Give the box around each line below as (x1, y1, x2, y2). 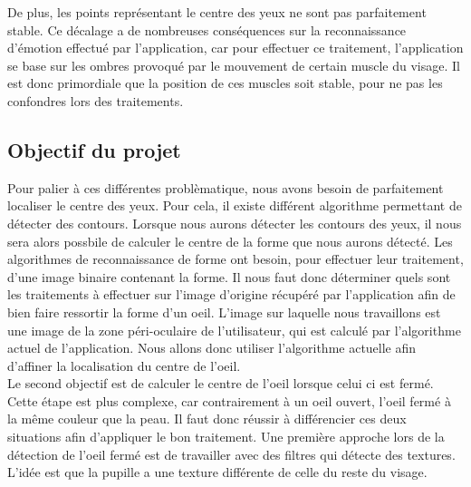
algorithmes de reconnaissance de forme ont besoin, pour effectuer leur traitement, (7, 249, 464, 268)
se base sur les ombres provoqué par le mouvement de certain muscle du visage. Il (7, 55, 460, 74)
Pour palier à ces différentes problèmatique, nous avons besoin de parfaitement (7, 178, 444, 197)
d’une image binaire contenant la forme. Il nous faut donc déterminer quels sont (7, 267, 451, 286)
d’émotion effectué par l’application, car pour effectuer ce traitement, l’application (7, 38, 464, 57)
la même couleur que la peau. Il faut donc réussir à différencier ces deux (7, 409, 407, 428)
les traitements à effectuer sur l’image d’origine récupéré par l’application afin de (7, 285, 456, 304)
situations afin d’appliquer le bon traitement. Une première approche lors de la (7, 427, 445, 446)
